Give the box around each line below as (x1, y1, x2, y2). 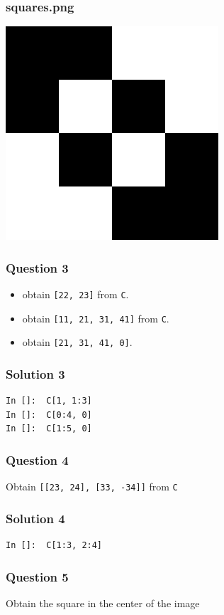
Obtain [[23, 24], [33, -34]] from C (6, 479, 178, 494)
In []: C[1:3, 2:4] (6, 540, 103, 551)
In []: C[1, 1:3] (6, 396, 92, 406)
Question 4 (6, 451, 69, 468)
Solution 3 (6, 364, 65, 382)
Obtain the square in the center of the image (6, 595, 200, 610)
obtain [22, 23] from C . (22, 287, 129, 302)
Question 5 (6, 567, 69, 585)
